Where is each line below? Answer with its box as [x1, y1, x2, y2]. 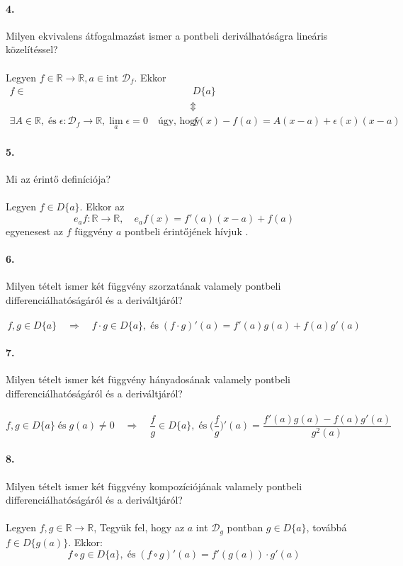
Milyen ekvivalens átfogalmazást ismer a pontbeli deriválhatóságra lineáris [6, 28, 328, 43]
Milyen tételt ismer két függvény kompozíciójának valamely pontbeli [6, 478, 302, 493]
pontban [227, 520, 263, 535]
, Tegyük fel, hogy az [93, 520, 185, 535]
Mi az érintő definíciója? [6, 171, 111, 186]
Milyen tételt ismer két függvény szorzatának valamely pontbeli [6, 278, 281, 293]
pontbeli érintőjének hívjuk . [125, 224, 249, 239]
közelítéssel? [6, 42, 58, 57]
